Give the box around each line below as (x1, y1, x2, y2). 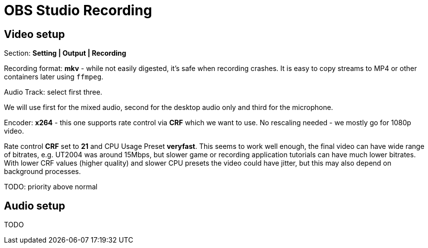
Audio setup (4, 199, 65, 212)
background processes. (4, 167, 81, 176)
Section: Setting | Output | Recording (4, 49, 127, 58)
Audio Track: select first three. (4, 88, 102, 97)
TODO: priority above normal (4, 182, 98, 191)
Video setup (4, 28, 65, 40)
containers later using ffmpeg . (4, 72, 104, 81)
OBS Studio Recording (4, 2, 152, 19)
